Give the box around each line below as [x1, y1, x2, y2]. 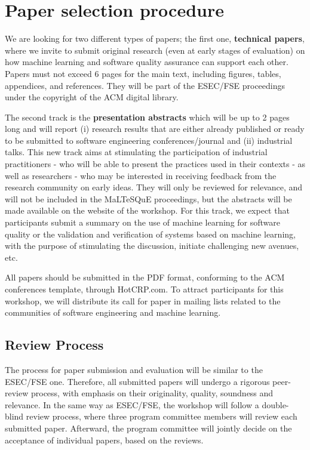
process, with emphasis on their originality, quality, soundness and [30, 387, 274, 399]
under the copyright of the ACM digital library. [5, 91, 179, 103]
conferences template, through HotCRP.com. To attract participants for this [5, 283, 284, 295]
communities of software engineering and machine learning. [5, 306, 221, 319]
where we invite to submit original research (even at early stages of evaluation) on [5, 44, 305, 56]
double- [262, 398, 289, 411]
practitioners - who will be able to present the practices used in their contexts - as [5, 158, 306, 170]
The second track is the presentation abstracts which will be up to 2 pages [5, 110, 290, 123]
